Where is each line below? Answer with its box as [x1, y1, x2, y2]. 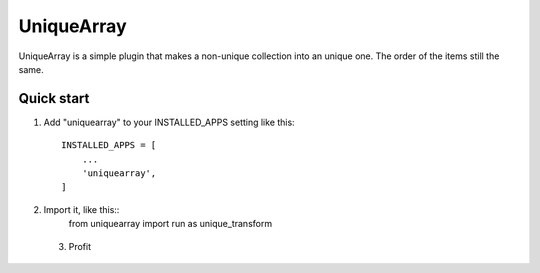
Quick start [18, 90, 90, 107]
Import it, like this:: [43, 203, 120, 215]
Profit [68, 240, 92, 252]
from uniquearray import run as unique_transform [68, 218, 273, 230]
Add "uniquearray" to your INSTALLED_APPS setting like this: [43, 116, 295, 128]
